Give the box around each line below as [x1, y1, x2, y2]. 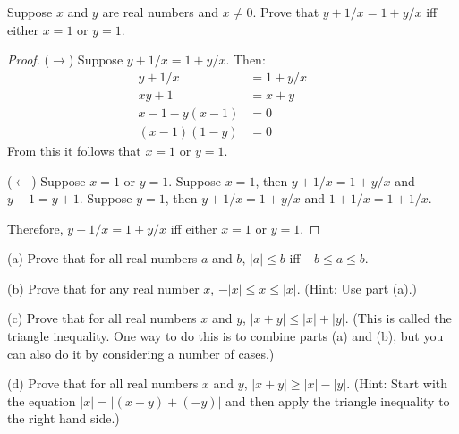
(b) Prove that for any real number [7, 278, 200, 297]
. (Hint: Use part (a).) [296, 278, 418, 297]
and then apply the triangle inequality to [225, 391, 450, 410]
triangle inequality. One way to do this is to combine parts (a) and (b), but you [7, 327, 444, 345]
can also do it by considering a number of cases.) [7, 344, 275, 362]
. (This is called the [344, 309, 452, 328]
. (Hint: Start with [346, 374, 448, 393]
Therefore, [7, 218, 64, 237]
